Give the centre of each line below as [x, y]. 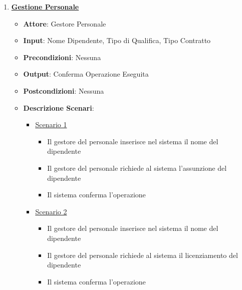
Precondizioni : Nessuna [62, 57]
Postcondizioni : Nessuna [64, 90]
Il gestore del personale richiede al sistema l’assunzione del [137, 168]
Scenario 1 [51, 124]
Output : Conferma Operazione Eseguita [86, 74]
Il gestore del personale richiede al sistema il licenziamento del [143, 255]
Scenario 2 [51, 211]
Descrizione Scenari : [59, 107]
